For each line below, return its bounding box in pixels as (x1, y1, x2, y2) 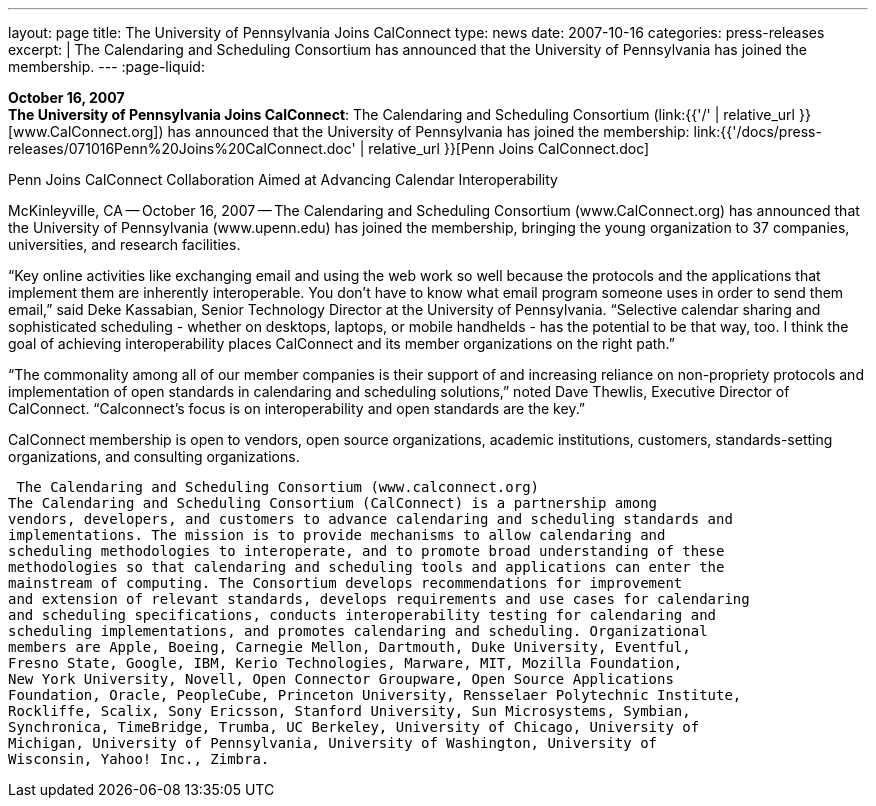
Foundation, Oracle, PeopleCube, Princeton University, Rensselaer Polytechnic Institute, (8, 687, 742, 703)
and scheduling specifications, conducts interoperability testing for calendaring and (8, 607, 717, 623)
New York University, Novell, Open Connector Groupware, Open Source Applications (8, 671, 674, 687)
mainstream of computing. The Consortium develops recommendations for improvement (8, 575, 683, 591)
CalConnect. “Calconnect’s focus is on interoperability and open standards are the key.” (8, 400, 586, 417)
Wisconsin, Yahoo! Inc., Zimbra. (8, 751, 270, 767)
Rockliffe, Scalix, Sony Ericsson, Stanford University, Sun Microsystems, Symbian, (8, 703, 691, 719)
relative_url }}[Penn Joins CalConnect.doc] (368, 140, 650, 157)
